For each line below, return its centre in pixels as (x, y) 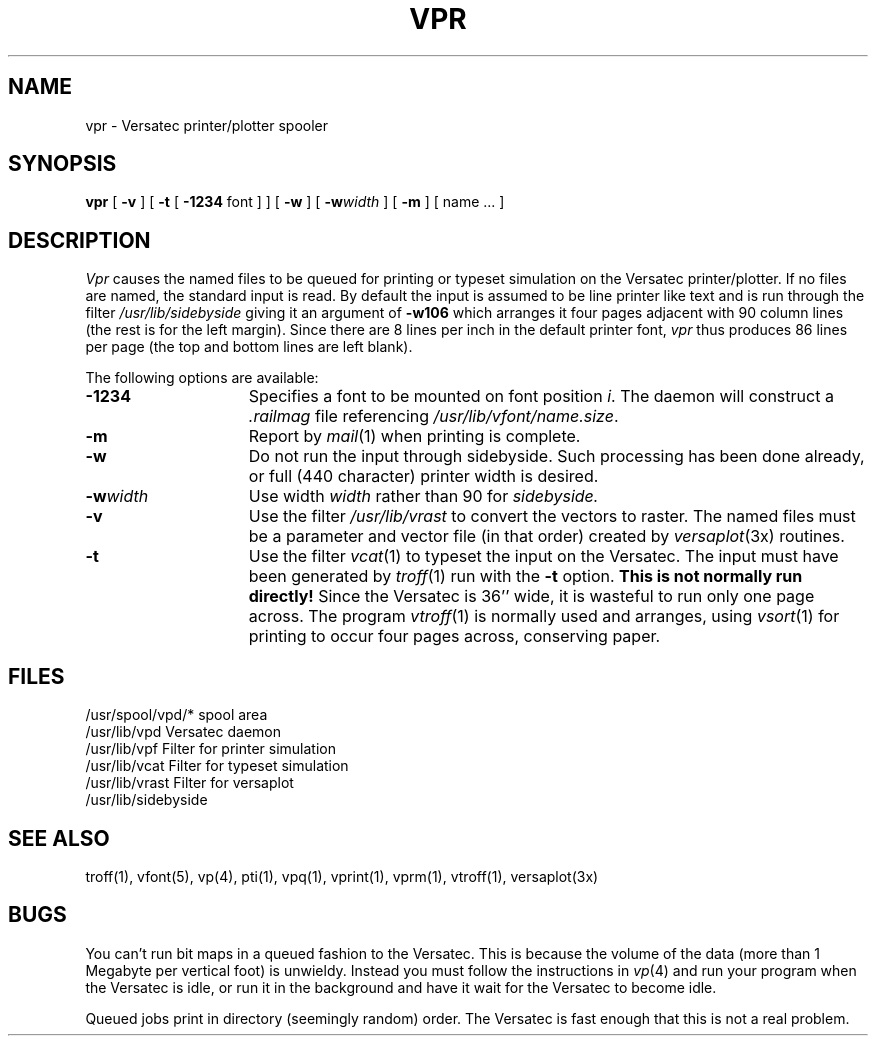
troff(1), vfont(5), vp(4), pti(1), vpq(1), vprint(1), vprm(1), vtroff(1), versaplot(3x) (342, 876)
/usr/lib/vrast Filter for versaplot (189, 783)
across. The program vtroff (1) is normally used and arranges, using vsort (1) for (544, 616)
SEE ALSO (59, 838)
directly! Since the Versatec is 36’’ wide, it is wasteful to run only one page (531, 596)
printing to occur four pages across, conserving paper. (454, 636)
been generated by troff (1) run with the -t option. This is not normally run (525, 576)
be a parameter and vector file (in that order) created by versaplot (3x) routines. (546, 536)
